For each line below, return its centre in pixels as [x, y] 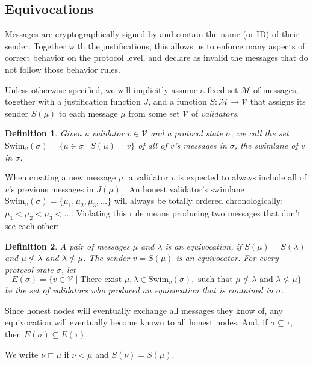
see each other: [32, 225]
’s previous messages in [51, 189]
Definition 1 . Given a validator [65, 133]
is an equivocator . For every [227, 258]
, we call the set [260, 133]
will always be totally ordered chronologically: [199, 201]
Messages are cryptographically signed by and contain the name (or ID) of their [152, 34]
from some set [154, 113]
